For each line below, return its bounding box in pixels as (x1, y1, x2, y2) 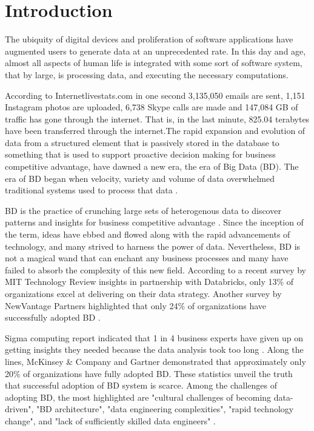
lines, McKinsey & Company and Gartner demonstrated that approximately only (5, 355, 306, 367)
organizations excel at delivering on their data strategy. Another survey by (5, 287, 282, 299)
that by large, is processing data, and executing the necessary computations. (5, 68, 289, 81)
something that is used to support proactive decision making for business (5, 148, 276, 161)
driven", (5, 403, 34, 415)
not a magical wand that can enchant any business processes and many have (5, 252, 289, 264)
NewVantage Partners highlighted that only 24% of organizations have (5, 299, 266, 312)
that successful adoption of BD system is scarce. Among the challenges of (5, 379, 277, 392)
